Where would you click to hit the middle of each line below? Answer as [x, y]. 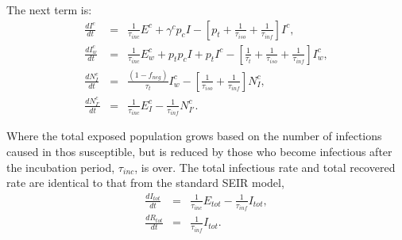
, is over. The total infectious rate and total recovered [265, 167]
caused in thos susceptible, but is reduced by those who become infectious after [199, 151]
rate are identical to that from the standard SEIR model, [145, 183]
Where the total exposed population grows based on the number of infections [194, 136]
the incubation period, [61, 167]
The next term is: [49, 10]
